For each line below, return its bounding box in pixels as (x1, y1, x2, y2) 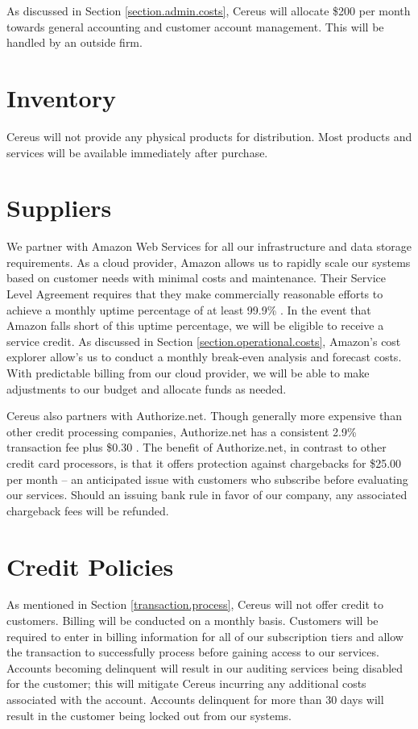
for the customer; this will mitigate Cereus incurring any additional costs (6, 675, 366, 692)
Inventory (6, 81, 116, 114)
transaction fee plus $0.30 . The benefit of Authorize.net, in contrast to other (6, 439, 387, 456)
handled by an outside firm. (6, 34, 143, 51)
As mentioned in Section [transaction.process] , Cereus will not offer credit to (6, 596, 384, 613)
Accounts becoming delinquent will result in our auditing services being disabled (6, 659, 404, 676)
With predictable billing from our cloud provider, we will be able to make (6, 364, 370, 381)
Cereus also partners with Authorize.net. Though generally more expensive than (6, 407, 402, 424)
